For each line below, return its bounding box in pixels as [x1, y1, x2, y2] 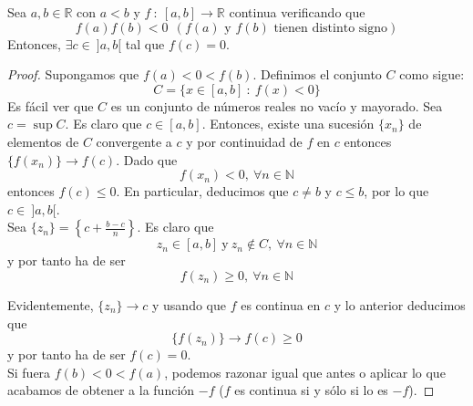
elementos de [7, 131, 79, 151]
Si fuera [7, 362, 51, 381]
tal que [125, 34, 165, 53]
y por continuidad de [186, 131, 303, 151]
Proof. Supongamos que [7, 65, 139, 84]
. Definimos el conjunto [252, 65, 382, 84]
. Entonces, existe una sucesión [201, 114, 375, 133]
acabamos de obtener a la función [7, 380, 195, 400]
